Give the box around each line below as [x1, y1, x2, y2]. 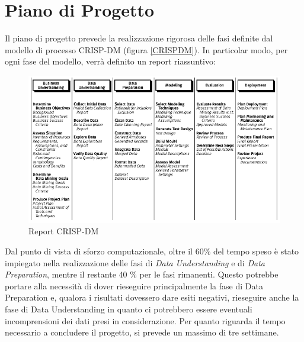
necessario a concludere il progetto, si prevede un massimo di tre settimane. [5, 326, 279, 338]
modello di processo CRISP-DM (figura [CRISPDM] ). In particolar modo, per [5, 43, 288, 56]
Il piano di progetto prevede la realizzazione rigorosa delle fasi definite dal [5, 32, 273, 44]
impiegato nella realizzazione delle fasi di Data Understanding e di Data [5, 256, 265, 269]
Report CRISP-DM [28, 225, 99, 237]
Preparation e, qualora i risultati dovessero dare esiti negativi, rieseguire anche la [5, 291, 299, 304]
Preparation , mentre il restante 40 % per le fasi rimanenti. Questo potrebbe [5, 268, 279, 280]
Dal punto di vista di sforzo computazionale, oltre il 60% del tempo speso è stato [5, 245, 299, 257]
